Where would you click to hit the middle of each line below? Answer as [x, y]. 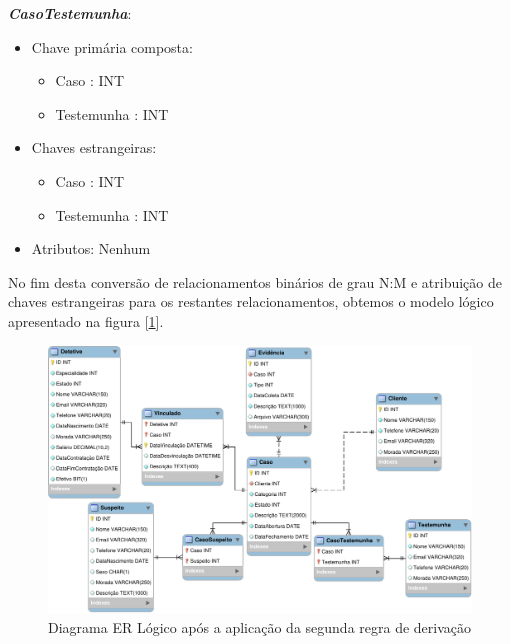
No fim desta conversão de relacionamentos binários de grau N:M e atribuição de [255, 281]
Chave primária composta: [112, 46]
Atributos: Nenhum [91, 248]
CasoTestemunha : [70, 13]
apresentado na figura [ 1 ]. [86, 320]
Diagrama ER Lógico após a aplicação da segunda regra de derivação [260, 627]
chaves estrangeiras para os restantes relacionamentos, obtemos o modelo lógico [251, 301]
